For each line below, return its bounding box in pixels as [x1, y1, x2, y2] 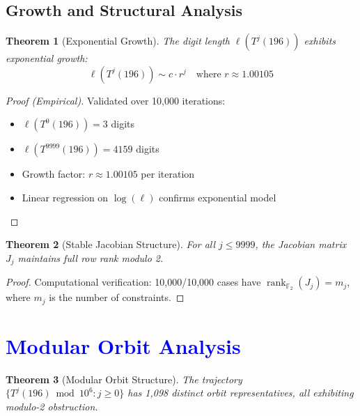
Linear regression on [22, 190, 109, 204]
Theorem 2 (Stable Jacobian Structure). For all [6, 237, 216, 252]
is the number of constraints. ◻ [49, 290, 185, 305]
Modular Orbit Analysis [6, 331, 241, 360]
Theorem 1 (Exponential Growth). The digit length [6, 33, 230, 48]
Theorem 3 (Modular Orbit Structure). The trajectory [6, 371, 242, 386]
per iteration [141, 167, 195, 181]
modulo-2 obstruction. [6, 399, 98, 413]
